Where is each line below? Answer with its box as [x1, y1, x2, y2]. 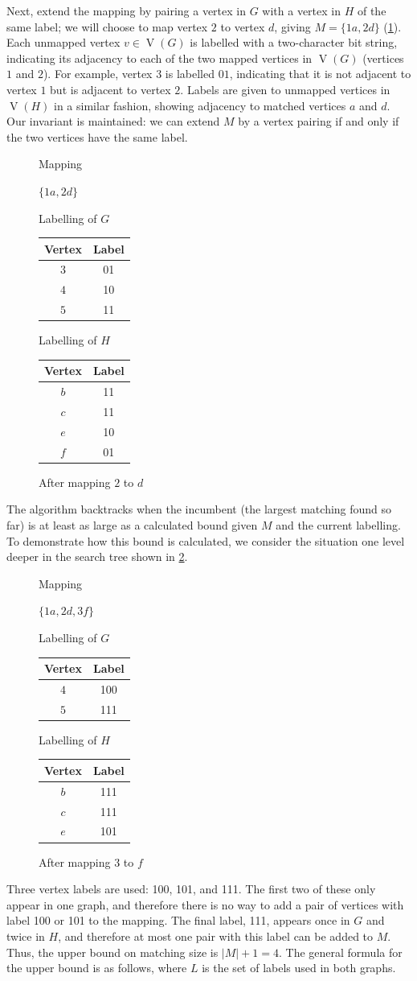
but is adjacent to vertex [50, 80, 171, 97]
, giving [274, 18, 311, 35]
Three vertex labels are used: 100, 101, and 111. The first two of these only [6, 880, 376, 897]
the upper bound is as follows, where [6, 959, 187, 976]
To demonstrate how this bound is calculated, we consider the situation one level [6, 532, 405, 549]
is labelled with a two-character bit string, [190, 34, 398, 51]
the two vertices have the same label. [6, 128, 188, 145]
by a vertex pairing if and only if [238, 113, 399, 130]
